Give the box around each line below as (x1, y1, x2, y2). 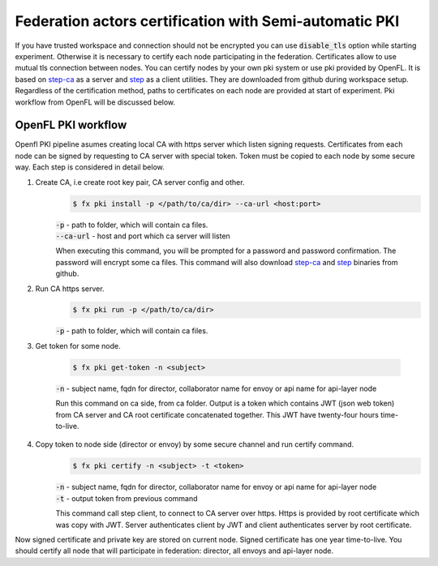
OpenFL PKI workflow (15, 118, 127, 132)
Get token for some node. (35, 341, 121, 350)
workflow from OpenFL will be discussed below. (15, 97, 176, 107)
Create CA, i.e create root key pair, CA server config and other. (35, 177, 245, 187)
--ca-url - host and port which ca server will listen (55, 231, 230, 241)
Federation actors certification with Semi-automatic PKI (15, 12, 400, 30)
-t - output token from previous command (55, 493, 198, 503)
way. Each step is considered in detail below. (15, 162, 165, 172)
